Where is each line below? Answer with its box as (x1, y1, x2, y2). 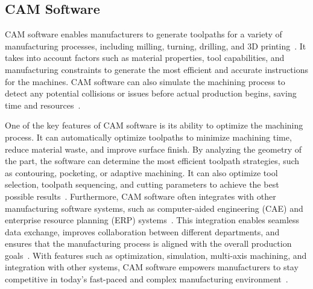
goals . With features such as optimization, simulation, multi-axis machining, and (5, 249, 307, 261)
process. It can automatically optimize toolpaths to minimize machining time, (5, 130, 292, 143)
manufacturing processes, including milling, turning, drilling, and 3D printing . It (5, 39, 306, 52)
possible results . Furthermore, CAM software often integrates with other (5, 189, 276, 202)
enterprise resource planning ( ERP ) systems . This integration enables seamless (5, 214, 300, 226)
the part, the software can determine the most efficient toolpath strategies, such (5, 154, 300, 167)
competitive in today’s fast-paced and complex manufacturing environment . (5, 273, 288, 285)
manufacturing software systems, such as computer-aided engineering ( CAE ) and (5, 202, 303, 214)
